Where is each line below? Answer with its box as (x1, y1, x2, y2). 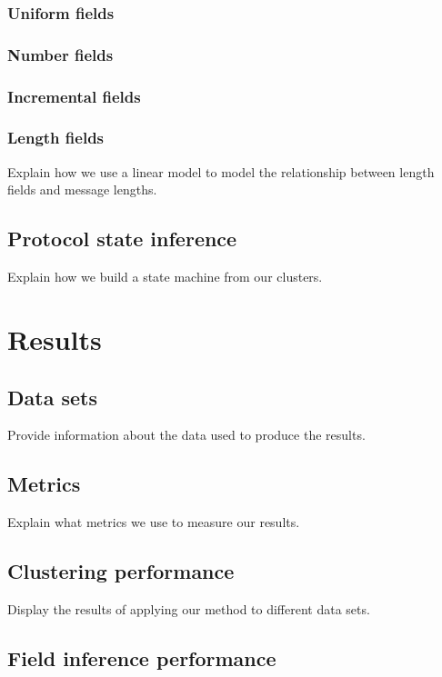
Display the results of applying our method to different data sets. (7, 599, 370, 618)
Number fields (7, 43, 114, 65)
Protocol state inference (7, 224, 237, 253)
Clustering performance (7, 557, 235, 585)
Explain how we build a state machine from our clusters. (7, 267, 323, 286)
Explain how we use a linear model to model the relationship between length (7, 162, 435, 181)
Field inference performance (7, 643, 276, 672)
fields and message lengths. (7, 180, 157, 199)
